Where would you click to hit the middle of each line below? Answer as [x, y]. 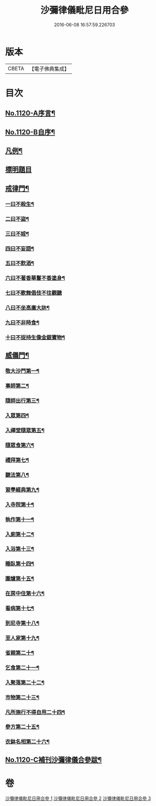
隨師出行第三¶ [22, 401]
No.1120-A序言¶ [30, 114]
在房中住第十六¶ [25, 594]
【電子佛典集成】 [49, 69]
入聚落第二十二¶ [25, 682]
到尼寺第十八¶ [22, 623]
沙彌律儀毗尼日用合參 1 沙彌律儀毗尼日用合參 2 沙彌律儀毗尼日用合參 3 [78, 798]
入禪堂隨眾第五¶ [25, 430]
